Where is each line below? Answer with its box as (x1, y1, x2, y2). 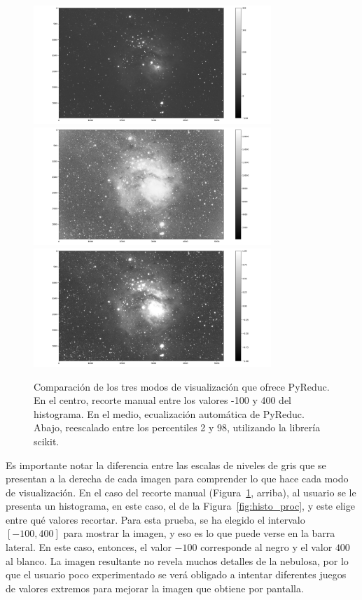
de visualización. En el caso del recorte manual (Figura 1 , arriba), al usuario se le (6, 484, 356, 499)
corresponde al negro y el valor (200, 540, 333, 554)
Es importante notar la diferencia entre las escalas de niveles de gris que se (6, 457, 326, 472)
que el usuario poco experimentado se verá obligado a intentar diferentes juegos (6, 567, 347, 582)
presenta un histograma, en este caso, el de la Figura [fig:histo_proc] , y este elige (6, 498, 355, 513)
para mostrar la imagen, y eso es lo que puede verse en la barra (63, 526, 335, 540)
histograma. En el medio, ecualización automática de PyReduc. (34, 406, 305, 421)
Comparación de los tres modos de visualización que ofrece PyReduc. (34, 379, 330, 393)
